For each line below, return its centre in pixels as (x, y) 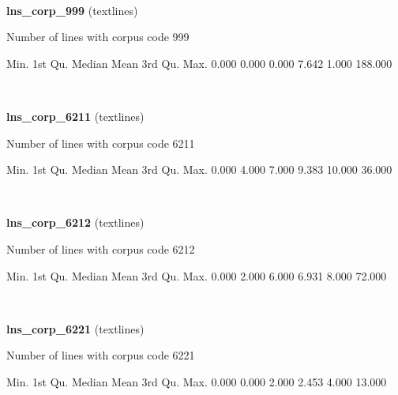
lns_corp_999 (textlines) (72, 10)
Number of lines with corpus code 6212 (101, 248)
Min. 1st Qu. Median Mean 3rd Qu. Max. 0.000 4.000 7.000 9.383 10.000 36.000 (199, 169)
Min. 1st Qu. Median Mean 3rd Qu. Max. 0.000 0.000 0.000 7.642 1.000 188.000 (199, 63)
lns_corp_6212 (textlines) (75, 222)
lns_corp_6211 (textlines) (75, 116)
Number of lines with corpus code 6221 (101, 355)
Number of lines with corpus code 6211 (101, 143)
